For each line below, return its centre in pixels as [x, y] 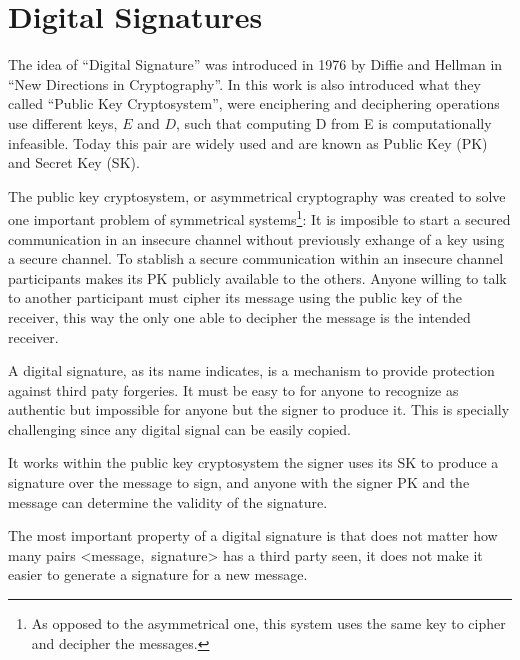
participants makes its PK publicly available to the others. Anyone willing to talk [257, 277]
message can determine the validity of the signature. [168, 501]
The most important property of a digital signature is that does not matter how [253, 535]
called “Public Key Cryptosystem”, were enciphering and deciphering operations [254, 103]
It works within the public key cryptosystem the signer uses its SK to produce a [253, 462]
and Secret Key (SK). [74, 162]
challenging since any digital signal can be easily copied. [179, 428]
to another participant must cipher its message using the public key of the [235, 297]
